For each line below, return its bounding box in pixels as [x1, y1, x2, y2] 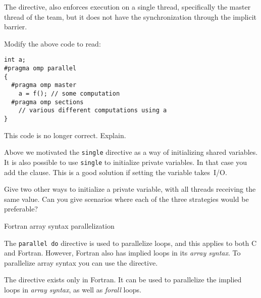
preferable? [4, 203, 38, 214]
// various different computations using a [18, 107, 167, 114]
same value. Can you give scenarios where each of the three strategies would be [4, 193, 249, 204]
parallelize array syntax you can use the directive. [4, 257, 158, 268]
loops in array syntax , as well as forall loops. [4, 284, 141, 294]
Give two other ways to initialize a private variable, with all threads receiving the [4, 184, 256, 194]
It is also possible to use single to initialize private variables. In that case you [4, 156, 247, 167]
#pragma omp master [11, 81, 77, 89]
